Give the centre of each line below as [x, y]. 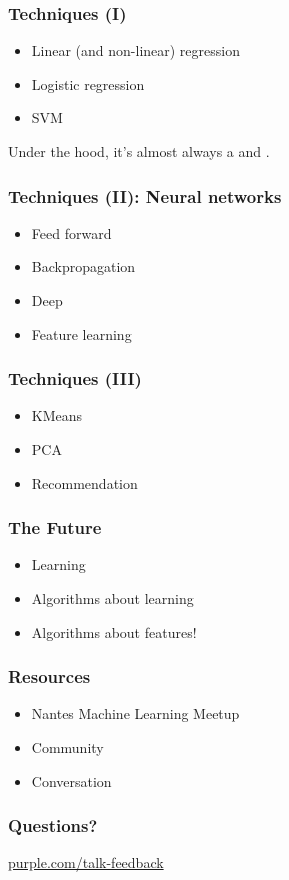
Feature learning [81, 333]
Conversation [71, 780]
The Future [55, 527]
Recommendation [84, 482]
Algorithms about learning [112, 598]
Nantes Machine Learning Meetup [135, 713]
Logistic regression [88, 83]
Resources [49, 676]
